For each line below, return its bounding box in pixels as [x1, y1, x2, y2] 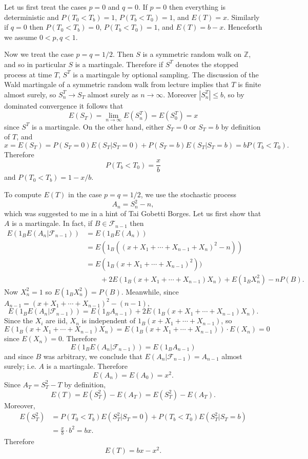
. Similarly [227, 11, 260, 22]
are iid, [46, 315, 68, 326]
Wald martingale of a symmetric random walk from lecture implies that [4, 79, 229, 90]
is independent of [81, 315, 136, 326]
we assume [4, 31, 37, 42]
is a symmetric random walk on [142, 49, 242, 59]
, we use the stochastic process [140, 189, 236, 199]
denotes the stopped [175, 58, 239, 69]
